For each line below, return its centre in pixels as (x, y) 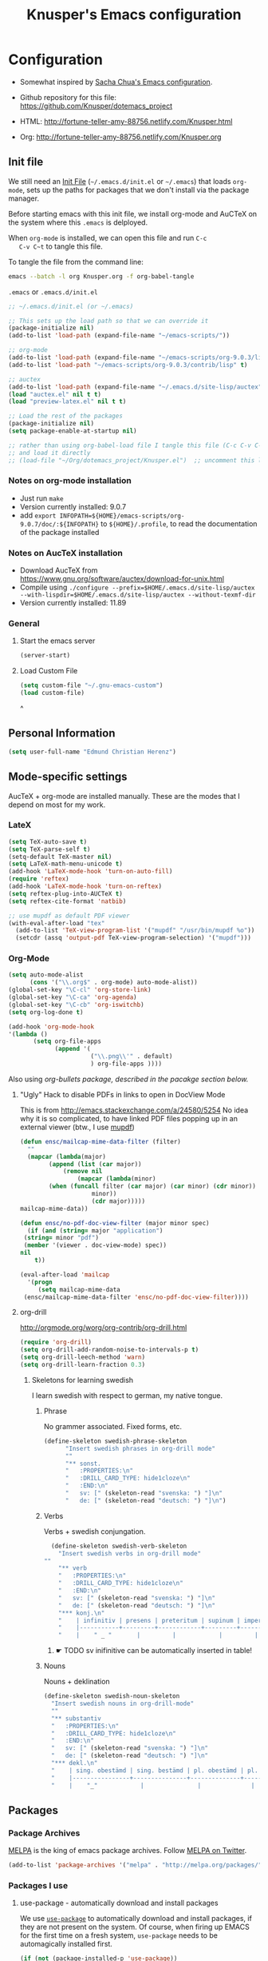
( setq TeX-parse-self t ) (49, 849)
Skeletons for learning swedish (83, 1380)
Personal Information (62, 733)
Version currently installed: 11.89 (73, 603)
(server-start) (45, 656)
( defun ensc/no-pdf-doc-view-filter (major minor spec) (114, 1223)
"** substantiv (76, 1718)
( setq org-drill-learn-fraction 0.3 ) (83, 1365)
